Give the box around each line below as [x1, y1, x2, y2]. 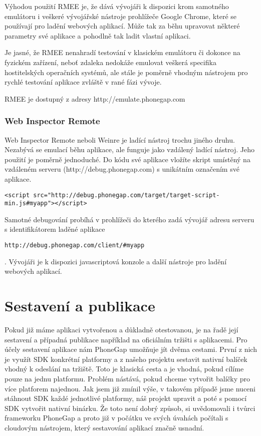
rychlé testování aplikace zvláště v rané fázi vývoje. [5, 77, 162, 87]
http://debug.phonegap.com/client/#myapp [5, 242, 145, 249]
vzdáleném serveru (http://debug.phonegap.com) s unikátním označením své [5, 164, 239, 174]
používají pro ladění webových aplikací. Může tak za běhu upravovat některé [5, 21, 240, 31]
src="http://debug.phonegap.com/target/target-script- [33, 191, 220, 199]
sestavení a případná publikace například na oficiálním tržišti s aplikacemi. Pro [5, 334, 247, 344]
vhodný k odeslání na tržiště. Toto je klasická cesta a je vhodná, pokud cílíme [5, 363, 244, 374]
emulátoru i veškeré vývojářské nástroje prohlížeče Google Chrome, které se [5, 11, 237, 21]
